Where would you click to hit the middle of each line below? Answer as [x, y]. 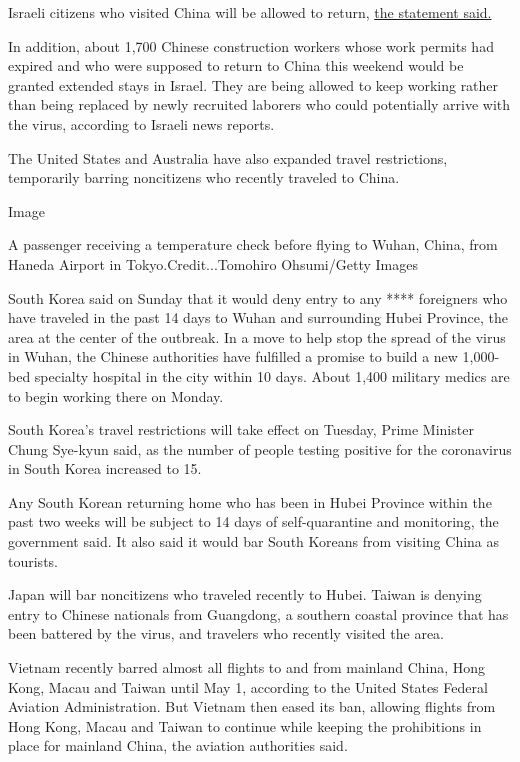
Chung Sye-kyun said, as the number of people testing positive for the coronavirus [260, 448]
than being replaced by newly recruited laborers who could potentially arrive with [259, 104]
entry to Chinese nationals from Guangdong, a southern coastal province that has [258, 613]
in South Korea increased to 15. [105, 468]
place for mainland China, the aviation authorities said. [178, 745]
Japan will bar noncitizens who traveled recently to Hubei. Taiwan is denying [245, 594]
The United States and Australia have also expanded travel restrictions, [228, 157]
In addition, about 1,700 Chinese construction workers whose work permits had [251, 45]
